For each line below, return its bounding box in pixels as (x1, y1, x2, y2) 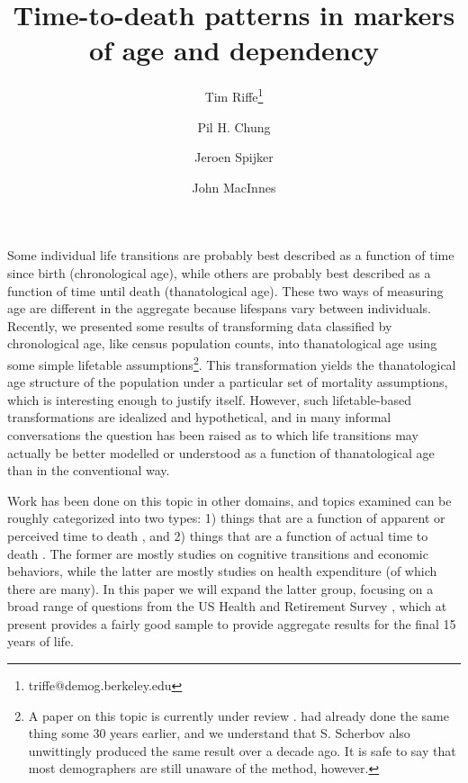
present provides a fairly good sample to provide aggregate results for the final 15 (7, 614, 456, 633)
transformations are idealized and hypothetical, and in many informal (7, 408, 391, 427)
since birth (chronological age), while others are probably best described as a (7, 263, 431, 282)
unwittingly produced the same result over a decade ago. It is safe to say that (28, 741, 456, 760)
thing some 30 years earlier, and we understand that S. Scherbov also (28, 724, 410, 742)
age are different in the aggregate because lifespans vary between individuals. (7, 299, 432, 318)
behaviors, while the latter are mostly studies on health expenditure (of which (7, 562, 437, 580)
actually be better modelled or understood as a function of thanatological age (7, 443, 435, 462)
